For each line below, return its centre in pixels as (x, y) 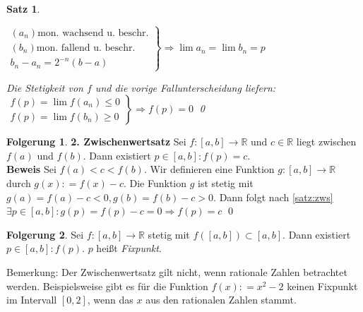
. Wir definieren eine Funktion (209, 169)
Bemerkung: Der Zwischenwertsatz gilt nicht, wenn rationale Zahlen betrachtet (177, 272)
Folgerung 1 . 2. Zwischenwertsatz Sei (96, 142)
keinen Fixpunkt (322, 286)
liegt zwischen (326, 142)
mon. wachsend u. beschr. (93, 33)
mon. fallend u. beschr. (86, 48)
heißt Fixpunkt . (129, 248)
